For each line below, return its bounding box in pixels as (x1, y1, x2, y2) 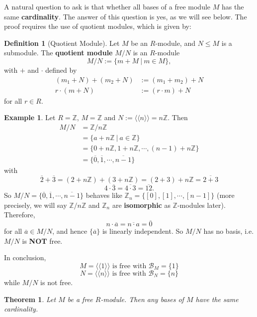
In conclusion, (4, 252, 46, 263)
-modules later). (177, 199, 226, 210)
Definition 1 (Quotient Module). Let (4, 37, 120, 48)
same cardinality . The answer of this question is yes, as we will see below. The (4, 11, 247, 21)
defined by (45, 64, 77, 75)
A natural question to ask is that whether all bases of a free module (4, 1, 211, 11)
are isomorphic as (112, 199, 171, 210)
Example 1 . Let (4, 112, 56, 123)
